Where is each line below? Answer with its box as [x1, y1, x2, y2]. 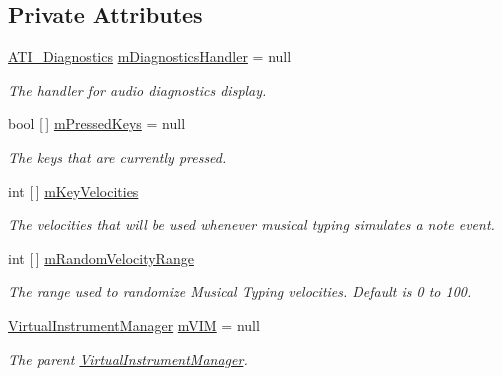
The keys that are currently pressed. [8, 146, 227, 167]
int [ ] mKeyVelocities [8, 180, 139, 201]
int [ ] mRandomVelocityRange [8, 247, 194, 268]
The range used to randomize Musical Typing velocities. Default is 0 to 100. [8, 281, 472, 302]
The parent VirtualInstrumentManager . [8, 348, 248, 369]
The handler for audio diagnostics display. [8, 79, 267, 100]
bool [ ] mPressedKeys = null [8, 113, 186, 134]
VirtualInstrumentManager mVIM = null [8, 314, 260, 335]
